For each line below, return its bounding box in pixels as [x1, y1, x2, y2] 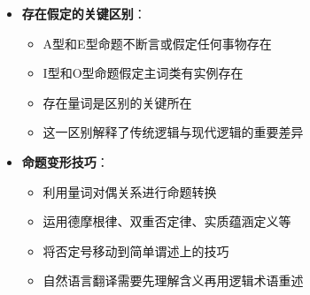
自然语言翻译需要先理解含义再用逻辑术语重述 [43, 271, 304, 290]
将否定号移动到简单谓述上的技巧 [43, 241, 229, 260]
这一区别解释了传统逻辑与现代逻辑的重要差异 [43, 123, 304, 141]
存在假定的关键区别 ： [21, 4, 146, 22]
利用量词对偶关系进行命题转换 [43, 182, 217, 200]
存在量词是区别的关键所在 [43, 93, 192, 111]
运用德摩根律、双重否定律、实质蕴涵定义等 [43, 212, 291, 231]
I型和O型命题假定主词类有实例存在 [43, 64, 244, 82]
